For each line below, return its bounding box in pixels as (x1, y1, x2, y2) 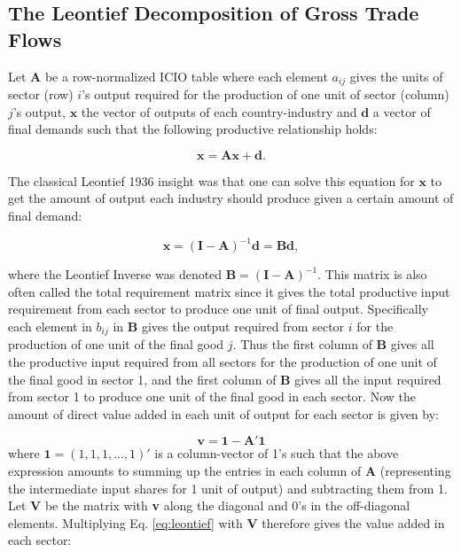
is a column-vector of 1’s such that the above (154, 444, 399, 463)
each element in (8, 316, 92, 335)
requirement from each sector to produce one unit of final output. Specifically (8, 299, 428, 318)
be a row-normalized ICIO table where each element (44, 66, 328, 85)
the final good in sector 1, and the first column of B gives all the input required (8, 369, 441, 388)
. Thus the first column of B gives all (232, 335, 434, 354)
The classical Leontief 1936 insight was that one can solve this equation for (8, 171, 415, 190)
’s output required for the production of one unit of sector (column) (82, 85, 449, 104)
